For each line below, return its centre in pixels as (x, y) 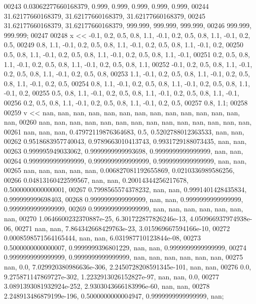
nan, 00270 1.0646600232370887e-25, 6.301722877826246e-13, (96, 219)
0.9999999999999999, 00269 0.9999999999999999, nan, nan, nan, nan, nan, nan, (124, 209)
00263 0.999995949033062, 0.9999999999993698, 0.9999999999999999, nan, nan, (124, 151)
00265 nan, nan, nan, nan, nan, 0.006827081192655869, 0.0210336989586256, (119, 170)
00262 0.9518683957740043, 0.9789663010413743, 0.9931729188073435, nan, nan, (125, 141)
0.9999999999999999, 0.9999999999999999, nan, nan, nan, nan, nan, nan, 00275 (124, 257)
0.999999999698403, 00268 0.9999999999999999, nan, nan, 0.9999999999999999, (124, 199)
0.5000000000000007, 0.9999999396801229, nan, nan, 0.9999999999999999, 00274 (125, 247)
